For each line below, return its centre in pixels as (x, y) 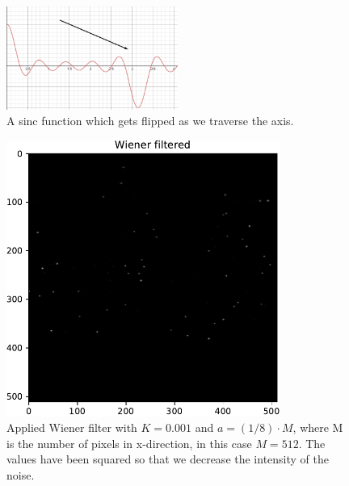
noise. (21, 475)
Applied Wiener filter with (72, 427)
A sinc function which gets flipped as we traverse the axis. (150, 121)
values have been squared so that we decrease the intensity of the (168, 459)
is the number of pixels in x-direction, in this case (129, 443)
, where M (318, 427)
